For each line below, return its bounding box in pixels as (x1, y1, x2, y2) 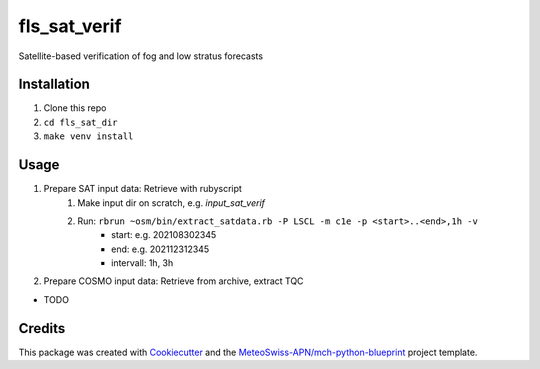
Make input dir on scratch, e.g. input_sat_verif (77, 196, 265, 209)
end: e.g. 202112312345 (111, 243, 210, 255)
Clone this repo (43, 102, 107, 114)
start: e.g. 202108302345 (111, 229, 217, 241)
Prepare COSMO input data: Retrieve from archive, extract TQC (43, 275, 304, 287)
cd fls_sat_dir (43, 116, 119, 128)
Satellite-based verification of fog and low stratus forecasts (18, 50, 264, 62)
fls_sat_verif (18, 15, 122, 37)
